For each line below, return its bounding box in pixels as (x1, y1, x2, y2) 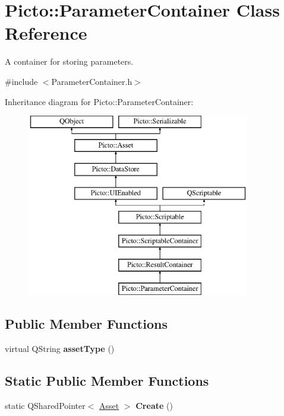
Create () (135, 399, 173, 412)
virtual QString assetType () (5, 342, 115, 355)
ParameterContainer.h (51, 75, 132, 87)
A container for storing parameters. (5, 55, 134, 68)
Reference (5, 21, 87, 45)
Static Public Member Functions (5, 371, 209, 390)
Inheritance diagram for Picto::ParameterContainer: (5, 95, 194, 107)
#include (5, 75, 38, 87)
